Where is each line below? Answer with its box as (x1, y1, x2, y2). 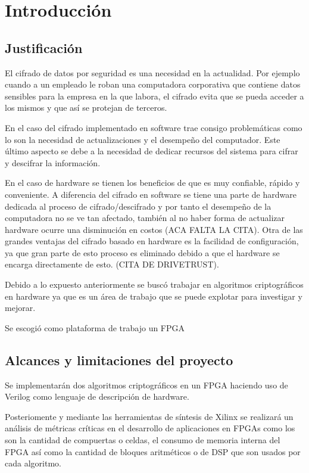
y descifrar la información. (5, 156, 101, 169)
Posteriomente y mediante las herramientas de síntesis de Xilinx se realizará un (5, 410, 294, 422)
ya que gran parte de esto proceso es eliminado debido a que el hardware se (5, 246, 280, 259)
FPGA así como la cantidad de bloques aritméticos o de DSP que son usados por (5, 445, 301, 458)
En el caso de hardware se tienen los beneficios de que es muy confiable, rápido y (5, 176, 300, 189)
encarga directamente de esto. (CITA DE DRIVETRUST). (5, 258, 219, 270)
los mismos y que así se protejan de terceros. (5, 101, 167, 114)
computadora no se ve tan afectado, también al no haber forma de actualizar (5, 211, 285, 224)
